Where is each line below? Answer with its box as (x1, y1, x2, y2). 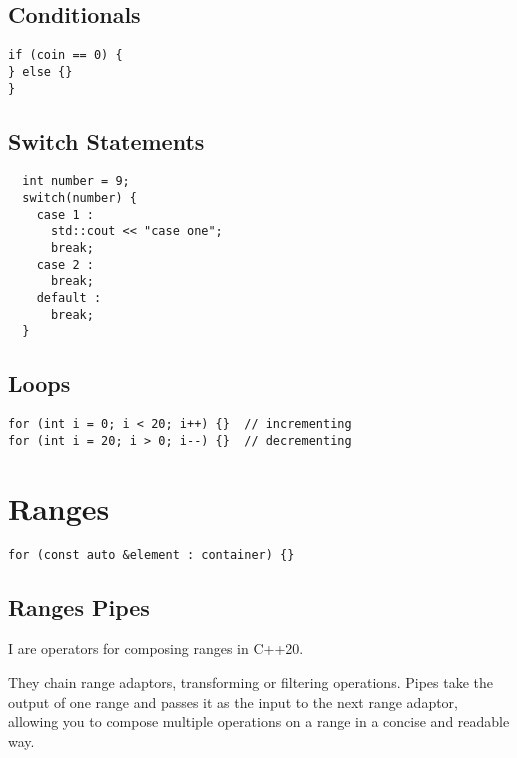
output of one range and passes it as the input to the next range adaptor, (8, 691, 459, 712)
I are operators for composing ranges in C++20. (8, 638, 304, 659)
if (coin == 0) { (8, 48, 123, 63)
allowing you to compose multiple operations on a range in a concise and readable (8, 711, 510, 732)
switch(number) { (22, 191, 137, 206)
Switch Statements (8, 125, 205, 156)
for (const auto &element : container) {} (8, 547, 295, 562)
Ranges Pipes (8, 591, 150, 622)
